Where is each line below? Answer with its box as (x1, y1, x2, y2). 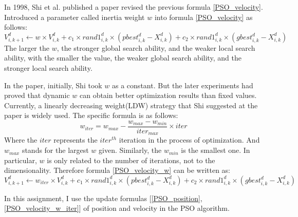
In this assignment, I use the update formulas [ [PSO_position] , (4, 192, 202, 203)
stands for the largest (22, 145, 89, 155)
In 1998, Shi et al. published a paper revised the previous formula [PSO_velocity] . (4, 2, 263, 12)
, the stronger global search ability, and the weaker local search (57, 42, 255, 53)
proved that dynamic (4, 90, 70, 101)
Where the (4, 134, 38, 145)
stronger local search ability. (4, 62, 92, 73)
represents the (53, 134, 98, 145)
